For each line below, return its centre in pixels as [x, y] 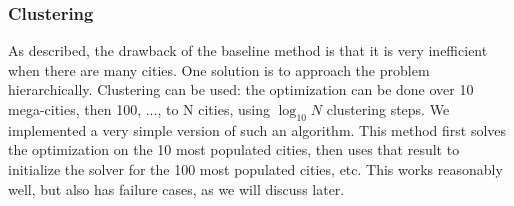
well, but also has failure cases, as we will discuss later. [176, 188]
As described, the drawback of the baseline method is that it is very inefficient [248, 50]
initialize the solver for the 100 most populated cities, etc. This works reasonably [255, 168]
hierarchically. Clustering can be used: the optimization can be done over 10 [241, 89]
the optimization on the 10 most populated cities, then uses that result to [234, 149]
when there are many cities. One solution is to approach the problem [219, 69]
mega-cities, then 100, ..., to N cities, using [139, 109]
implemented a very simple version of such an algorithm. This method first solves [257, 129]
